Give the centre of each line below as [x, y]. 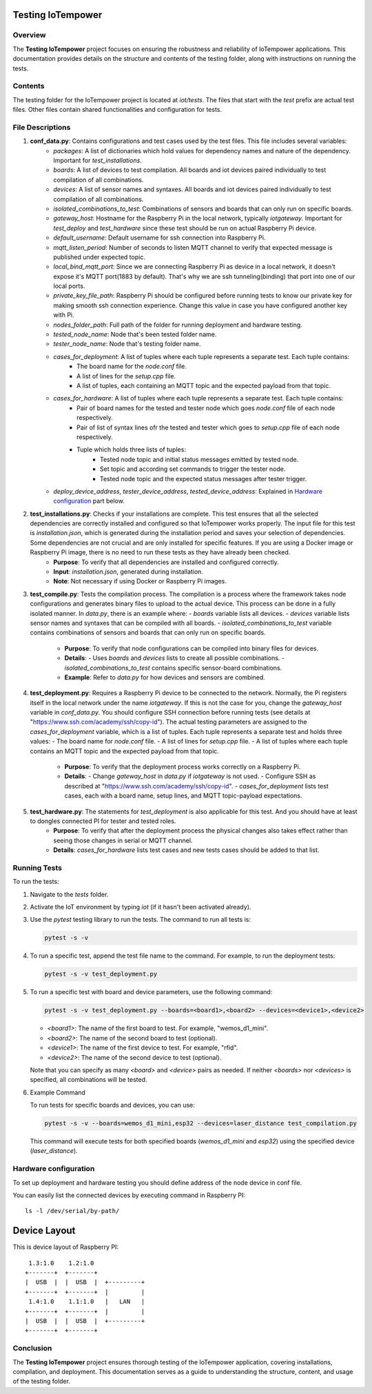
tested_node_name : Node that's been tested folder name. [135, 334]
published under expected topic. [100, 257]
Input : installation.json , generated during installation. [128, 572]
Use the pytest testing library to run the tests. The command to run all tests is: [141, 920]
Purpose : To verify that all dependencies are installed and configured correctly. [166, 562]
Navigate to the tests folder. [69, 894]
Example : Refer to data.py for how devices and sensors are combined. [165, 677]
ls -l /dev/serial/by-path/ [72, 1211]
